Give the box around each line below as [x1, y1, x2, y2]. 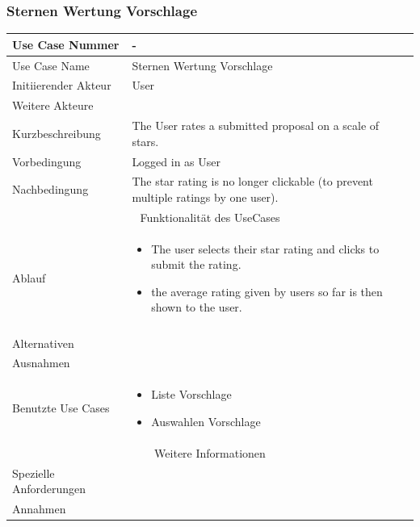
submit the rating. [151, 256, 241, 273]
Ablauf [12, 270, 46, 287]
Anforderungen [12, 480, 86, 497]
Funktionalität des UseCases [140, 208, 280, 225]
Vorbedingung [12, 153, 82, 169]
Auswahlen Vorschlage [151, 412, 261, 429]
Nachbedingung [12, 181, 89, 198]
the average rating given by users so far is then [151, 282, 383, 299]
